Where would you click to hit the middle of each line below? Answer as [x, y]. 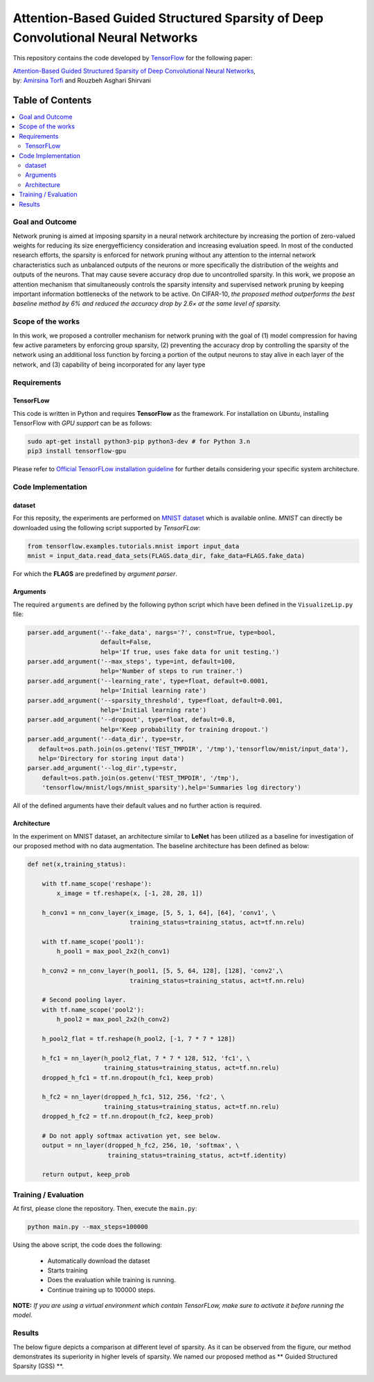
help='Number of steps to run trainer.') [172, 671]
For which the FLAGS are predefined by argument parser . [95, 574]
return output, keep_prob [86, 1174]
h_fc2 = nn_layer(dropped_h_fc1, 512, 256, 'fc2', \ [133, 1097]
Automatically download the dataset [99, 1261]
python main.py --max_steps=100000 [88, 1227]
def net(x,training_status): [77, 864]
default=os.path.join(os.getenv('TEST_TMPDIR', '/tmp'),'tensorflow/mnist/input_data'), [194, 749]
